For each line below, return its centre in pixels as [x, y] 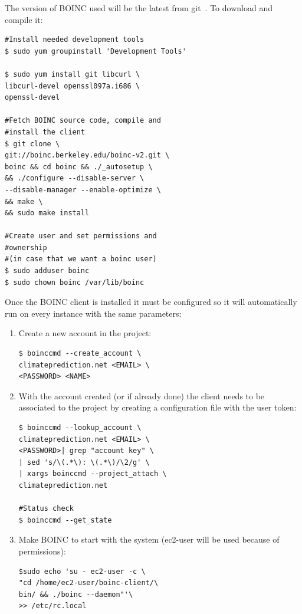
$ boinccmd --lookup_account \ [80, 428]
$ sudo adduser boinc [47, 271]
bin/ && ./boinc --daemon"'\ [76, 594]
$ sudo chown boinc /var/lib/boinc [75, 282]
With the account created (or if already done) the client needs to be [142, 395]
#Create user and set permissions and [81, 236]
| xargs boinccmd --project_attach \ [93, 474]
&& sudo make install [47, 213]
